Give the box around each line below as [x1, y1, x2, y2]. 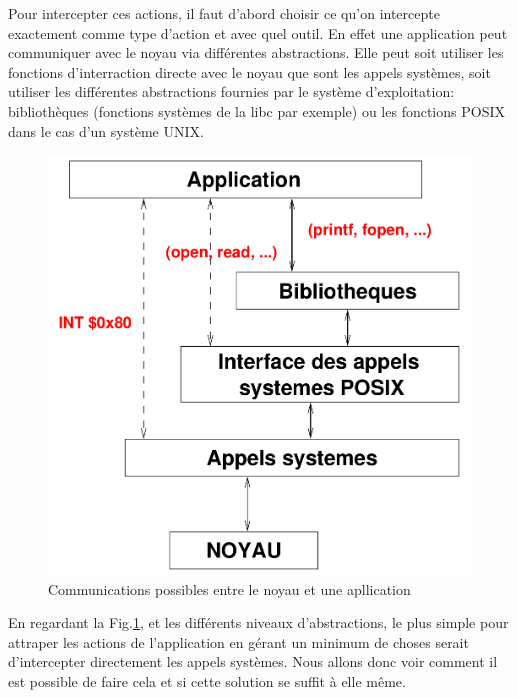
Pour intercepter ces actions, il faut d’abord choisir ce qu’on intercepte [8, 3, 440, 23]
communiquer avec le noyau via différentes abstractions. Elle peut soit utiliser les [8, 42, 504, 63]
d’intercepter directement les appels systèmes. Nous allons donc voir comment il [8, 651, 498, 672]
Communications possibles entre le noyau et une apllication [48, 578, 411, 599]
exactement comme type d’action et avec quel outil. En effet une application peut [8, 22, 508, 43]
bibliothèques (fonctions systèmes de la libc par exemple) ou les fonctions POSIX [8, 100, 505, 121]
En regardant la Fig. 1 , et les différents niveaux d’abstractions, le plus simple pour [8, 612, 509, 633]
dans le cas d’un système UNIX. [8, 120, 204, 141]
